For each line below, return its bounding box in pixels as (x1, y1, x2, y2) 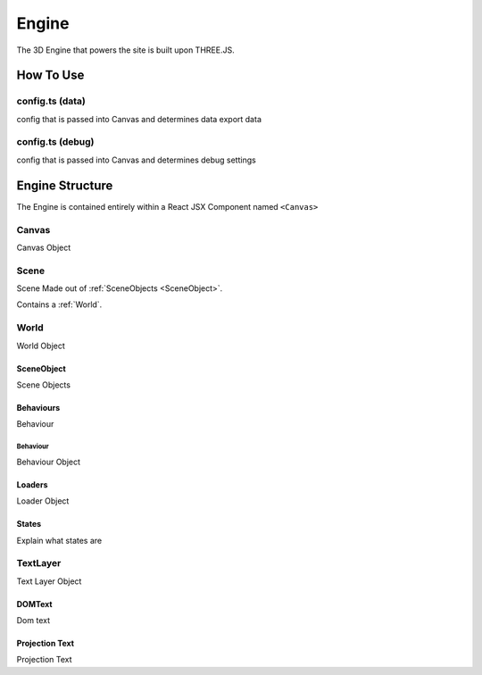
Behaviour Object (16, 456, 80, 467)
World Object (16, 340, 66, 351)
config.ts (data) (16, 95, 87, 107)
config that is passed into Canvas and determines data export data (16, 113, 262, 124)
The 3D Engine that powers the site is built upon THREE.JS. (16, 45, 236, 55)
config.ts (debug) (16, 136, 95, 148)
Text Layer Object (16, 576, 82, 587)
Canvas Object (16, 242, 71, 253)
